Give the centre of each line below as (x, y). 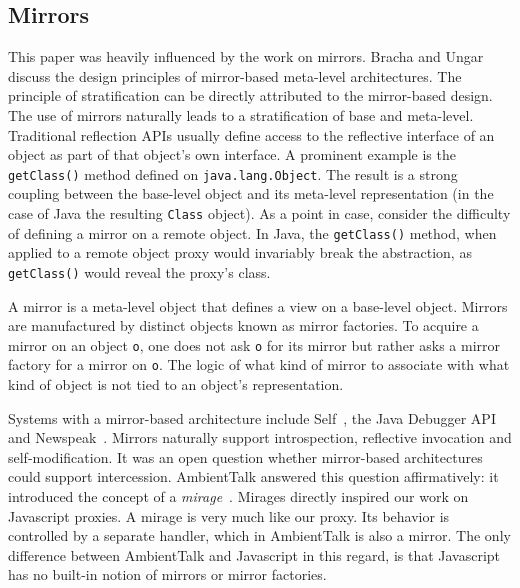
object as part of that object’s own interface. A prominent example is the (232, 154)
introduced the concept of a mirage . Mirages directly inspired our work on (238, 496)
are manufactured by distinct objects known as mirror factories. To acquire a (243, 325)
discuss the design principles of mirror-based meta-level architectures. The (235, 75)
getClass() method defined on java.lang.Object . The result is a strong (233, 173)
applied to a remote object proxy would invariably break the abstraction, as (240, 252)
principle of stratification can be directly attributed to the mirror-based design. (250, 95)
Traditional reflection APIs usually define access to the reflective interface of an (251, 134)
